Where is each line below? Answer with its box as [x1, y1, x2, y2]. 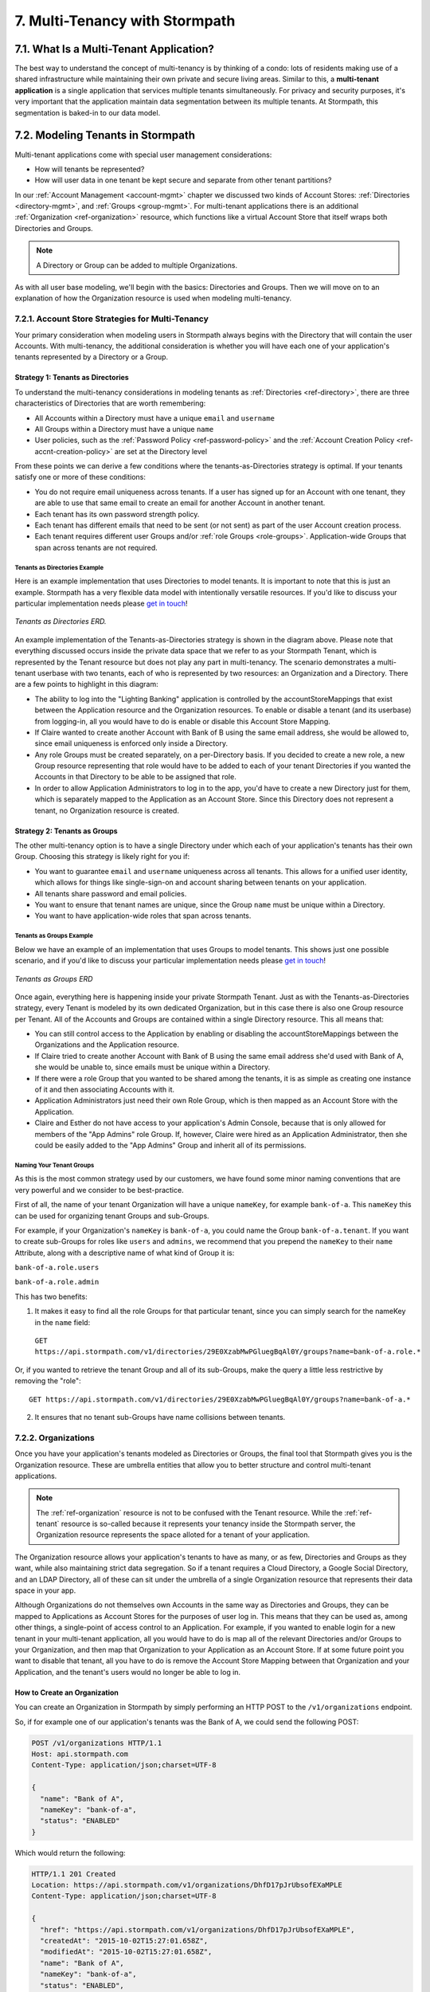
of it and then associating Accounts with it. [34, 1084, 175, 1095]
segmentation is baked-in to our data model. [14, 108, 161, 117]
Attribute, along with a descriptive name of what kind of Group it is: [14, 1248, 235, 1257]
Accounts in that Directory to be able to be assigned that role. [34, 772, 236, 782]
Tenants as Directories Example [14, 563, 104, 571]
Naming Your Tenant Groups [14, 1161, 95, 1169]
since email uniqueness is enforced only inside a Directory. [34, 739, 229, 748]
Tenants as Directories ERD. [14, 617, 107, 626]
